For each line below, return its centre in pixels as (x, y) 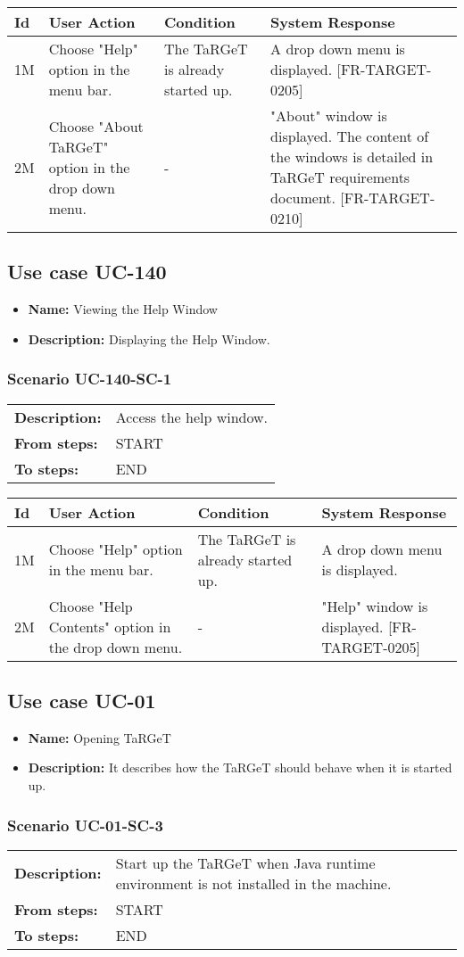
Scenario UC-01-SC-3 (85, 825)
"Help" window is (375, 606)
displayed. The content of (350, 136)
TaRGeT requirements (340, 177)
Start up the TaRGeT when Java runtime (245, 862)
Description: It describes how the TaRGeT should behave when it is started (240, 767)
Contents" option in (110, 626)
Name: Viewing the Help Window (123, 309)
